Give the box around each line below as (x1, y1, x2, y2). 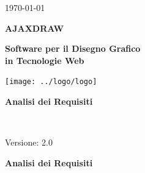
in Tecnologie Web (5, 54, 84, 66)
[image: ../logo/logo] (5, 77, 97, 86)
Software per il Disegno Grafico (5, 42, 141, 55)
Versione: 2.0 (5, 136, 53, 149)
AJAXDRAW (5, 21, 64, 34)
